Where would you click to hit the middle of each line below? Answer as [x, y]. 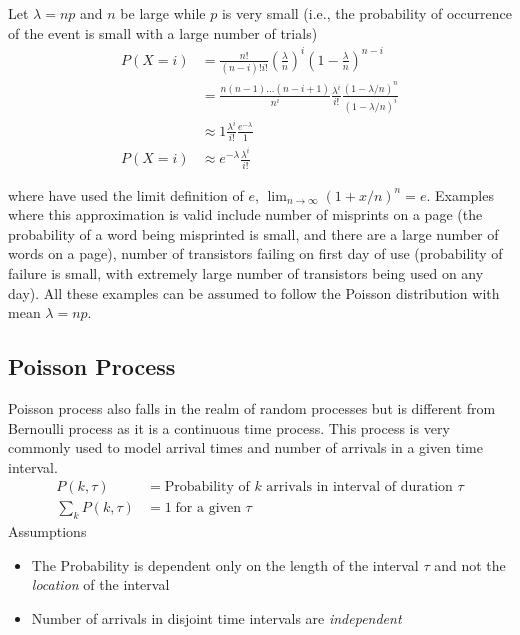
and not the [470, 564]
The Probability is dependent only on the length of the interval [225, 564]
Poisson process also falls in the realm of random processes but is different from [252, 408]
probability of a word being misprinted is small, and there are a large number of [253, 233]
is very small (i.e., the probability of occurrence [366, 13]
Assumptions [47, 531]
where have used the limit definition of [126, 194]
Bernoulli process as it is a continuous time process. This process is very [229, 427]
